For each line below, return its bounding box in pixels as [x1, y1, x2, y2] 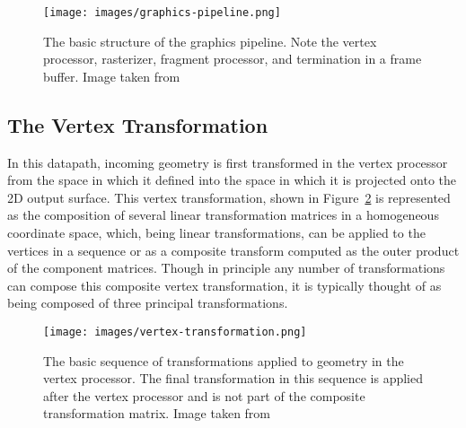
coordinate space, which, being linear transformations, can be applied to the [7, 223, 426, 242]
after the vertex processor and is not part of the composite [43, 386, 365, 405]
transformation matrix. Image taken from [43, 404, 271, 423]
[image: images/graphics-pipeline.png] [43, 6, 281, 19]
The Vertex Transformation [7, 110, 268, 138]
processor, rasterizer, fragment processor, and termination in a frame [43, 49, 422, 68]
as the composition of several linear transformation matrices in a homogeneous [7, 205, 439, 224]
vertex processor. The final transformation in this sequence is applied [43, 369, 423, 388]
